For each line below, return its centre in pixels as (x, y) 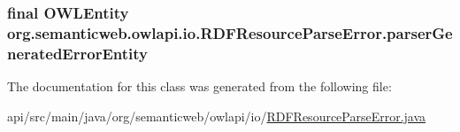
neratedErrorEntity (77, 53)
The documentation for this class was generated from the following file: (199, 86)
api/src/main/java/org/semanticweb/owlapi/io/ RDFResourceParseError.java (217, 116)
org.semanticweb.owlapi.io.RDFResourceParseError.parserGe (230, 32)
